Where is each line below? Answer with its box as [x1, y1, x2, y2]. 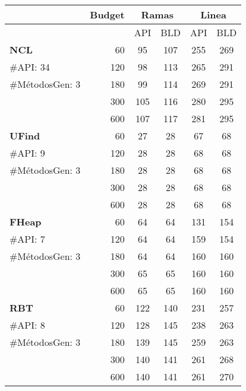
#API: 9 [10, 146, 45, 160]
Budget [90, 8, 125, 21]
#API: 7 [10, 232, 45, 246]
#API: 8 [10, 318, 45, 332]
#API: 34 [10, 60, 50, 74]
